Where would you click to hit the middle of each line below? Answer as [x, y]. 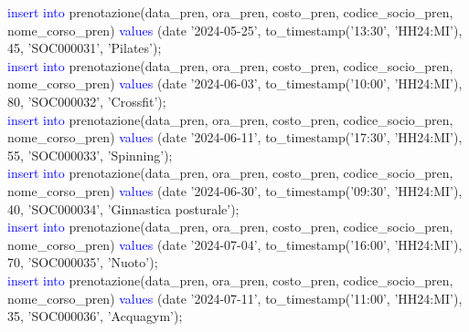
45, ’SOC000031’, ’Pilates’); [85, 48]
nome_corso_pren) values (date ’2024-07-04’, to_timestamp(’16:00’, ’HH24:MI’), [235, 244]
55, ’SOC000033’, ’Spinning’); [90, 155]
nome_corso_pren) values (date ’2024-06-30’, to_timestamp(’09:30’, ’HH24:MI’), [235, 190]
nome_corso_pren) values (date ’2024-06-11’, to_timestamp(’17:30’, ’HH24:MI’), [235, 137]
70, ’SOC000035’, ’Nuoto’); [83, 262]
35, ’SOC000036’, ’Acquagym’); [95, 316]
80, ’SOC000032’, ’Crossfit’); [87, 101]
